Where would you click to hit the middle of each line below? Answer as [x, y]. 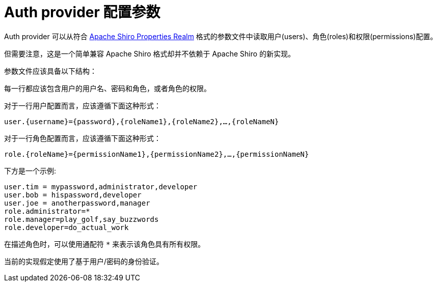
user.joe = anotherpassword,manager [77, 203]
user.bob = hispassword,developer [73, 195]
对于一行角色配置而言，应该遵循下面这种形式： [83, 138]
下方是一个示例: [30, 170]
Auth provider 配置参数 [82, 12]
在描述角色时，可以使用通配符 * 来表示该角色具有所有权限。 [105, 244]
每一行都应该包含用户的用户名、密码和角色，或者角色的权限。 [107, 88]
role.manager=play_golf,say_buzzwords [81, 219]
